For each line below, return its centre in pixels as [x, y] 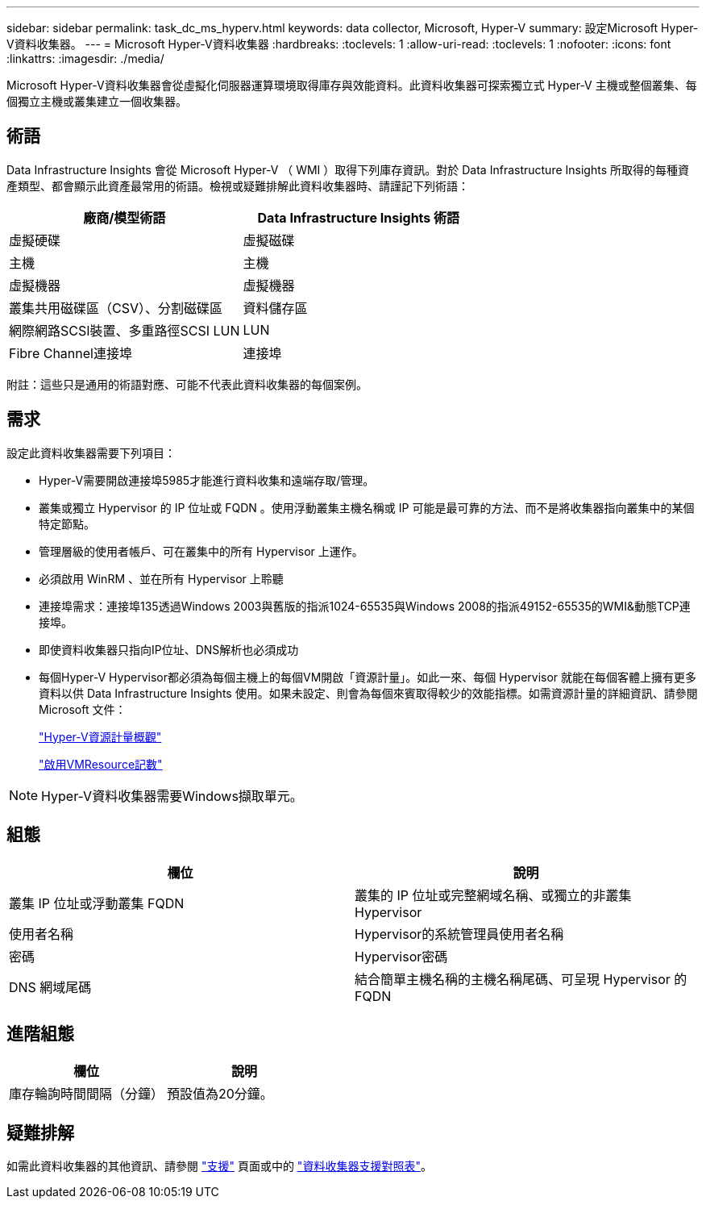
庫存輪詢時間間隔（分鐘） [87, 1094]
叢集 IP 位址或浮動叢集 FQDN [97, 903]
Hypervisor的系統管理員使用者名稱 [459, 934]
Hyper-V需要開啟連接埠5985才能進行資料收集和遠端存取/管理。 [207, 480]
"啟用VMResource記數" [101, 764]
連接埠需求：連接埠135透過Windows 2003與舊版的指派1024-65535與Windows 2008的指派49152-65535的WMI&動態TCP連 [365, 606]
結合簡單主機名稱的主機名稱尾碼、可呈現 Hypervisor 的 [521, 979]
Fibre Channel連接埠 [71, 353]
